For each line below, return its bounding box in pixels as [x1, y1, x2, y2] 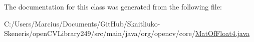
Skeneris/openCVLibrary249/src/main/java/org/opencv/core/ [4, 28, 195, 38]
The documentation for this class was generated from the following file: [4, 1, 222, 11]
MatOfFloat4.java [195, 28, 250, 38]
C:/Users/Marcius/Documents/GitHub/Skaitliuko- [4, 18, 160, 28]
